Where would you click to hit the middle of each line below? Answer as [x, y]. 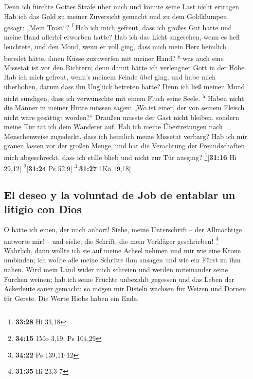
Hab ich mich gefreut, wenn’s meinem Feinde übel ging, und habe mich [110, 77]
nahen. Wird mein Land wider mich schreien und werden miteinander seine [116, 269]
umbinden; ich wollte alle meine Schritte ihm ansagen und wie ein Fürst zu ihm [122, 260]
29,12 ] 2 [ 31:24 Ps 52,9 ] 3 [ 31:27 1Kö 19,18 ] [67, 168]
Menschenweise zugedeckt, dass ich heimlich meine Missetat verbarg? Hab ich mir [126, 136]
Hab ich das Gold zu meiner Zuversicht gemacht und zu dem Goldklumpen [116, 16]
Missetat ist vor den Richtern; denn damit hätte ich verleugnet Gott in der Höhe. [125, 67]
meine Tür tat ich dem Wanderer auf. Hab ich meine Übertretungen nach [113, 127]
